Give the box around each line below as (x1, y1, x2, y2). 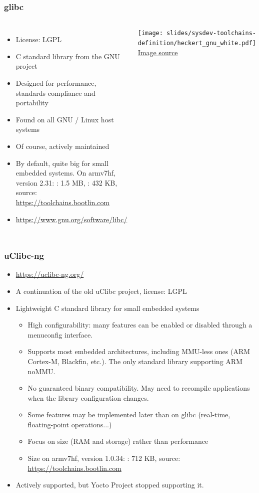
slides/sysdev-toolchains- (166, 30, 256, 37)
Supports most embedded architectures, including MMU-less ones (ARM (27, 346, 250, 357)
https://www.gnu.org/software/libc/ (15, 214, 127, 224)
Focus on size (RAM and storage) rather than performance (27, 436, 208, 446)
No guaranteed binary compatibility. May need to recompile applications (27, 383, 250, 393)
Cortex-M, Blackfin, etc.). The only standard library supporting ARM (27, 356, 242, 366)
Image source (137, 47, 178, 57)
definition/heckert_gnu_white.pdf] (137, 39, 256, 47)
